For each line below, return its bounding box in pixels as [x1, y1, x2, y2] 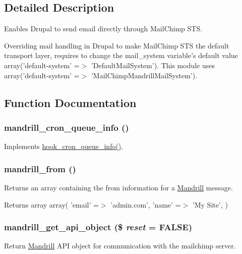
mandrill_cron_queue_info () [4, 121, 129, 133]
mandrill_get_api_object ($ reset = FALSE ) [4, 221, 193, 233]
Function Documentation [4, 94, 137, 110]
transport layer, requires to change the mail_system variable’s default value [4, 50, 238, 61]
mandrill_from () [4, 162, 76, 175]
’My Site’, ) [192, 199, 228, 210]
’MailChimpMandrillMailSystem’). [91, 70, 198, 80]
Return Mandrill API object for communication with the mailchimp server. [4, 240, 236, 251]
